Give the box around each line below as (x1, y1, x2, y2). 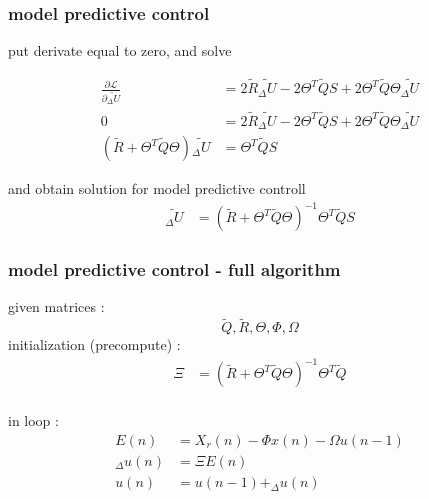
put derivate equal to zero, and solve (8, 40, 232, 61)
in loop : (8, 410, 59, 431)
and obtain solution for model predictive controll (8, 178, 306, 199)
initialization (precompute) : (8, 334, 181, 355)
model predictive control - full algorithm (8, 257, 341, 282)
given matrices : (8, 296, 105, 317)
